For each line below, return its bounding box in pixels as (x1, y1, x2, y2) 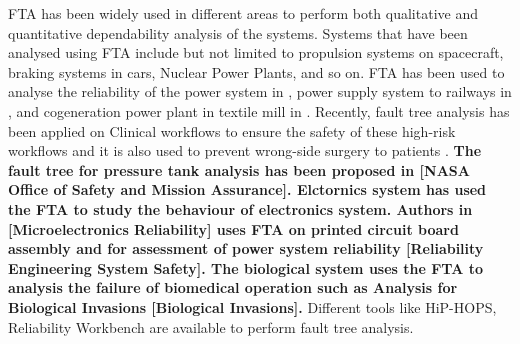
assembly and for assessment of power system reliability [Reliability (8, 238, 484, 259)
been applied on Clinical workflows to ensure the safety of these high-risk (8, 120, 456, 141)
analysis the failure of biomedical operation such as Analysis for (8, 277, 458, 298)
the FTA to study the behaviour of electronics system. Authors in (8, 198, 473, 219)
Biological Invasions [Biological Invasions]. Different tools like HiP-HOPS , (8, 296, 497, 317)
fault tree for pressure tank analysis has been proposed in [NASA (8, 159, 470, 180)
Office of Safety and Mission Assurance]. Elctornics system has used (8, 179, 487, 200)
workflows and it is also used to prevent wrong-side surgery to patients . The (8, 140, 482, 161)
